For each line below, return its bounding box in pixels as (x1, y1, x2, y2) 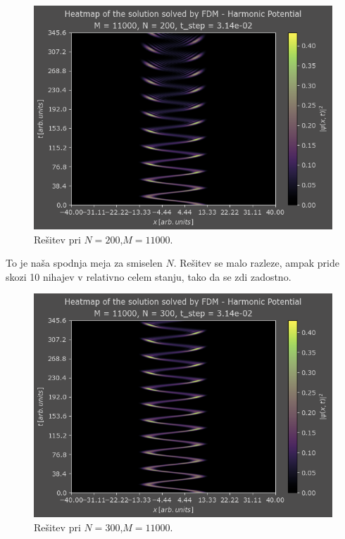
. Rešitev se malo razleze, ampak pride (173, 255, 339, 270)
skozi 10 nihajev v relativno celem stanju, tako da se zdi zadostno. (6, 269, 291, 284)
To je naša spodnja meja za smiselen (6, 255, 163, 270)
